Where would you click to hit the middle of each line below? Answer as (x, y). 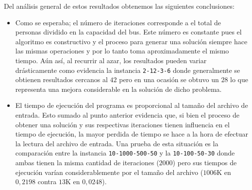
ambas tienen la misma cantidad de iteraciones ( (87, 163)
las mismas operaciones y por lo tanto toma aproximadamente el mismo (122, 51)
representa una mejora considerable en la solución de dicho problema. (118, 89)
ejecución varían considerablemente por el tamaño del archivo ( (109, 172)
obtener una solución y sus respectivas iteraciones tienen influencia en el (122, 124)
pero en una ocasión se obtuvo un (169, 79)
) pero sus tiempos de (205, 163)
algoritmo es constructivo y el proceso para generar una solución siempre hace (131, 41)
